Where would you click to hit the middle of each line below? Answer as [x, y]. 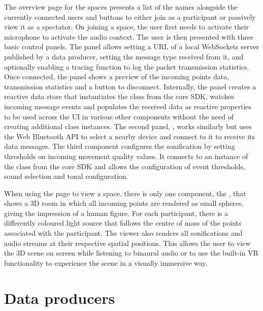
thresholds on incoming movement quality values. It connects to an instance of [126, 156]
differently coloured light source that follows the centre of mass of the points [123, 223]
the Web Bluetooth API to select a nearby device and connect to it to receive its [130, 136]
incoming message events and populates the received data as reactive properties [128, 106]
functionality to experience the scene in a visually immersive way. [106, 262]
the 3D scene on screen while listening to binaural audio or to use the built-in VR [131, 253]
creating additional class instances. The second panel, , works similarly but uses [128, 126]
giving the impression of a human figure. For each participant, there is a [116, 213]
